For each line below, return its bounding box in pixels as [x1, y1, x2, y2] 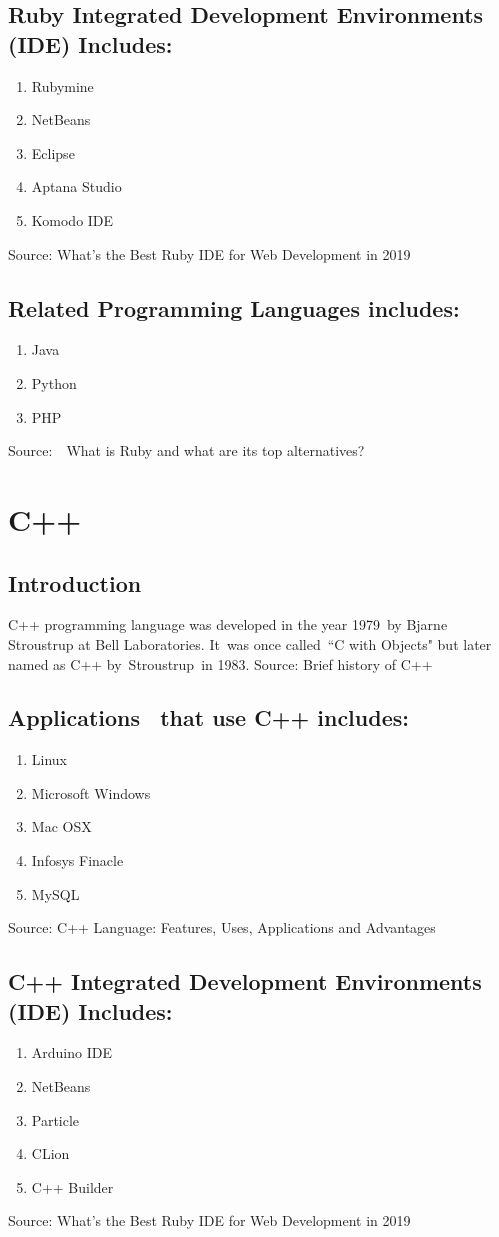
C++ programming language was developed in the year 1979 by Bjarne [8, 614, 448, 635]
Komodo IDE [31, 209, 114, 230]
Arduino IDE [31, 1042, 112, 1063]
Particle [31, 1109, 80, 1130]
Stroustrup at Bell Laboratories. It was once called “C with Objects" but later [8, 633, 492, 654]
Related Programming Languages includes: [8, 292, 460, 323]
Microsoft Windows [31, 782, 151, 803]
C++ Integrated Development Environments [8, 966, 482, 997]
